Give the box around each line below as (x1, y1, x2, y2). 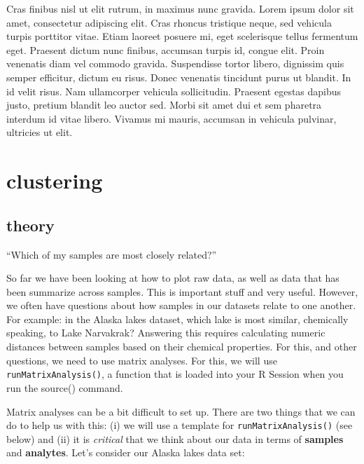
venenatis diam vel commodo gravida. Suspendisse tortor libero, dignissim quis (6, 56, 344, 71)
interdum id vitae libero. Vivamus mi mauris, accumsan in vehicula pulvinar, (6, 111, 337, 125)
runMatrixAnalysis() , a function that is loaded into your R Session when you (6, 367, 344, 381)
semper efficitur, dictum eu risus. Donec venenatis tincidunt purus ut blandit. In (6, 69, 351, 84)
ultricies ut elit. (6, 125, 73, 139)
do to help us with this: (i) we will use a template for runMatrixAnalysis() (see (6, 418, 353, 432)
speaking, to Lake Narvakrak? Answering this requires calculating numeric (6, 325, 325, 340)
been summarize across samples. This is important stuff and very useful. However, (6, 284, 358, 299)
